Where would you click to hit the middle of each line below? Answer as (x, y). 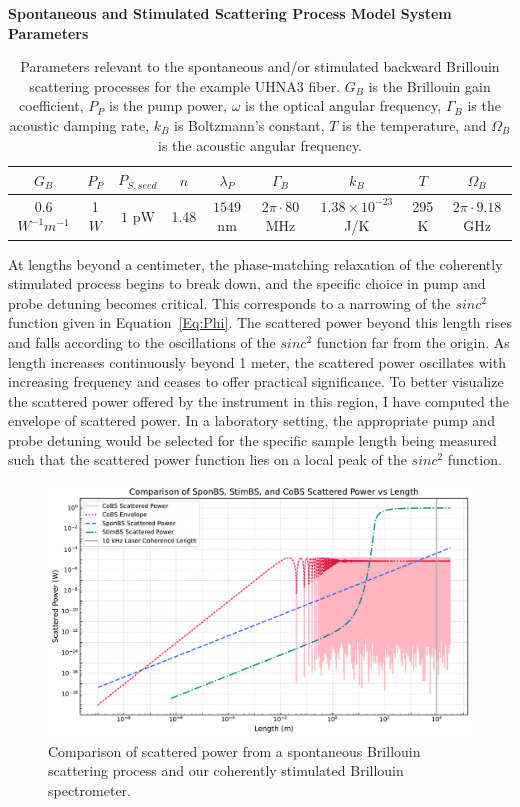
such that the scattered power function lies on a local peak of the (207, 459)
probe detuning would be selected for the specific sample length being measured (252, 439)
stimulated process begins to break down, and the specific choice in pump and (247, 283)
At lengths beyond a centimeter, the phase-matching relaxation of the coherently (255, 263)
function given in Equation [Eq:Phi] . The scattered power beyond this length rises (260, 322)
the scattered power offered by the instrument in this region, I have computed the (258, 400)
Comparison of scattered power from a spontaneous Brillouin (234, 750)
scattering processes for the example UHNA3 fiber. (185, 85)
